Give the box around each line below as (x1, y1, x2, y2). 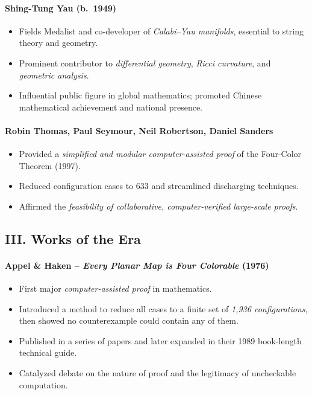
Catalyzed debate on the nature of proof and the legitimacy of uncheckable (19, 367, 296, 379)
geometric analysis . (19, 68, 89, 81)
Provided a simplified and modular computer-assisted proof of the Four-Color (19, 147, 302, 160)
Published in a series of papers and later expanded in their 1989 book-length (19, 334, 302, 347)
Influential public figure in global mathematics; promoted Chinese (19, 89, 262, 101)
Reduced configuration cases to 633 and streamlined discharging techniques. (19, 179, 299, 192)
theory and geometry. (19, 36, 98, 49)
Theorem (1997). (19, 159, 81, 172)
